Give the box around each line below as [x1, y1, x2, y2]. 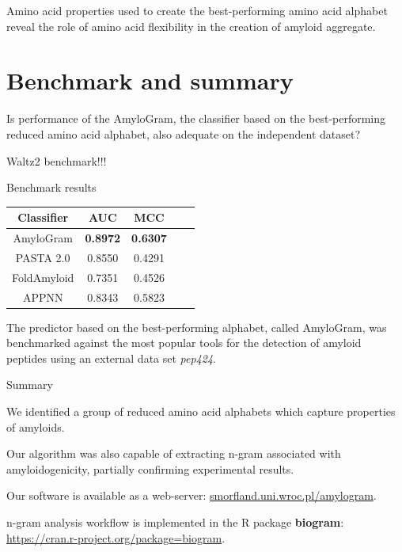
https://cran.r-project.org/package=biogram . [6, 529, 226, 546]
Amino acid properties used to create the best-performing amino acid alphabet [6, 2, 388, 18]
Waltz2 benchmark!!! [6, 152, 107, 169]
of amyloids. [6, 418, 65, 435]
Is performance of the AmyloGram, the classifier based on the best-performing [6, 110, 386, 127]
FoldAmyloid [12, 268, 74, 285]
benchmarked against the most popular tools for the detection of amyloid [6, 334, 362, 351]
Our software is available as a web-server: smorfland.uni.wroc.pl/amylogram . [6, 487, 377, 504]
